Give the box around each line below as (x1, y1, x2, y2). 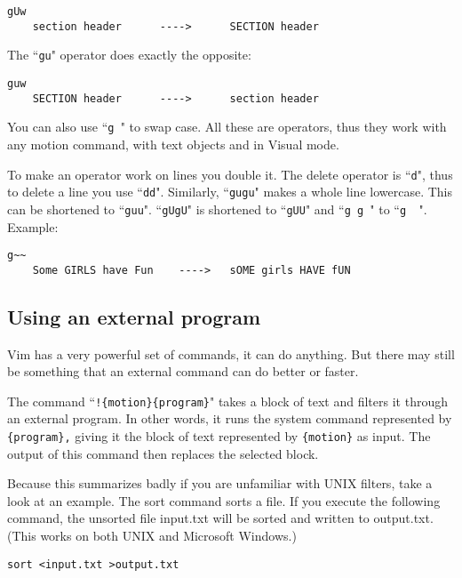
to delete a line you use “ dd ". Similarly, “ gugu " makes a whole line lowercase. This (7, 182, 452, 201)
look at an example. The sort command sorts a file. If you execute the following (7, 491, 441, 510)
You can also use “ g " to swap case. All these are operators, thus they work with (7, 117, 447, 136)
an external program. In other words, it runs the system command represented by (7, 409, 452, 428)
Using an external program (7, 302, 261, 330)
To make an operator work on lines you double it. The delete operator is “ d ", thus (7, 165, 453, 183)
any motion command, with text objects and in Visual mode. (7, 134, 339, 153)
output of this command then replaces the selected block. (7, 444, 319, 462)
